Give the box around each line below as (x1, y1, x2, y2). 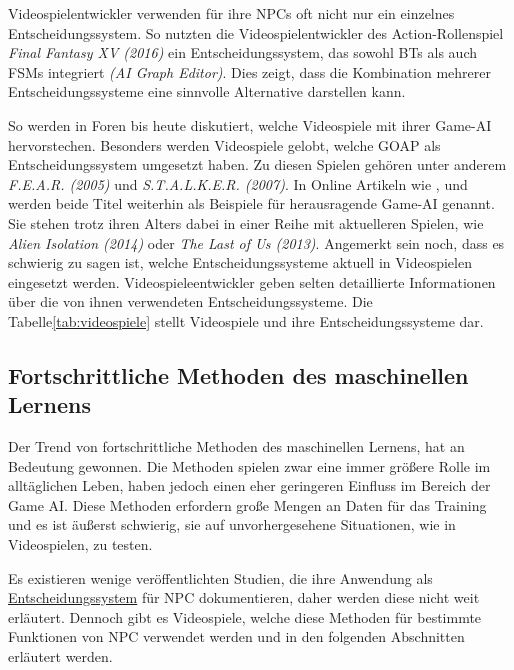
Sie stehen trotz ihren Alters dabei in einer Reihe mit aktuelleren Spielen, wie (8, 212, 484, 233)
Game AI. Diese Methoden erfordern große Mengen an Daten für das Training (8, 494, 487, 515)
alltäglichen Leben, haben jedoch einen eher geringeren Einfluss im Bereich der (8, 475, 491, 496)
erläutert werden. (8, 646, 113, 667)
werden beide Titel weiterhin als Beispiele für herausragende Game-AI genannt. (8, 193, 495, 214)
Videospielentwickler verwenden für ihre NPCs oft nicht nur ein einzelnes (8, 3, 455, 23)
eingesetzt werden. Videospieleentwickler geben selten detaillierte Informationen (8, 271, 496, 292)
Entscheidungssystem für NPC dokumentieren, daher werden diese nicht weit (8, 587, 480, 608)
